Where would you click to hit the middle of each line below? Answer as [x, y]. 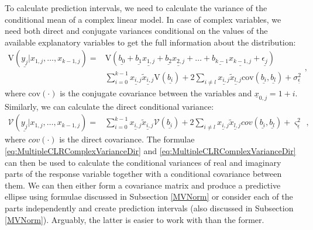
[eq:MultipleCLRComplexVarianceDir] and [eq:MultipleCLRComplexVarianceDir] [150, 150]
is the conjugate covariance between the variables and [156, 93]
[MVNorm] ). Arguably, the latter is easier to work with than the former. [135, 219]
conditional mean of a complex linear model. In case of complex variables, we [143, 19]
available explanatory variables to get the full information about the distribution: [150, 42]
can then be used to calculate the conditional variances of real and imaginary [143, 162]
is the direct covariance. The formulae [127, 139]
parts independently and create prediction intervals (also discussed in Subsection [149, 208]
